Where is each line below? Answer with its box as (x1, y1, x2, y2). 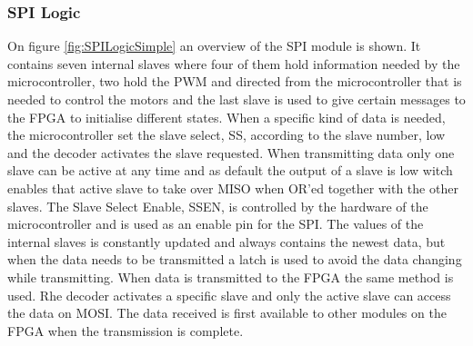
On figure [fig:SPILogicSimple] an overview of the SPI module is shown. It (7, 36, 421, 55)
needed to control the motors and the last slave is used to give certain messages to (7, 90, 466, 108)
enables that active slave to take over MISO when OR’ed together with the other (7, 178, 458, 197)
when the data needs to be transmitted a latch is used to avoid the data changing (7, 250, 462, 269)
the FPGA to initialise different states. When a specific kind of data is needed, (7, 107, 446, 126)
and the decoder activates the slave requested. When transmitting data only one (7, 143, 455, 162)
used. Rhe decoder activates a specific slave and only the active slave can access (7, 285, 451, 304)
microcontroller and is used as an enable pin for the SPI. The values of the (7, 214, 424, 233)
